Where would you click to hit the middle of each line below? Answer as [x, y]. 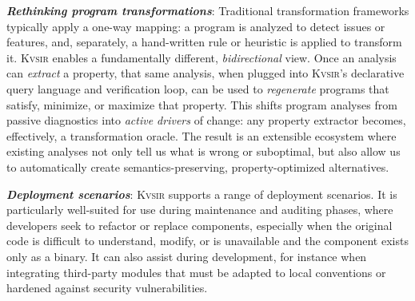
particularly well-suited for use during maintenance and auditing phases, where [200, 210]
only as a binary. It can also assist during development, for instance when [187, 256]
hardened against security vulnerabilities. [107, 288]
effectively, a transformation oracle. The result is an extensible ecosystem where [202, 135]
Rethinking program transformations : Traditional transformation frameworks [208, 10]
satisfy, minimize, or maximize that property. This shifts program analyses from [202, 104]
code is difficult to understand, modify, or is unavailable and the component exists [207, 241]
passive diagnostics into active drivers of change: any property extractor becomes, [206, 120]
